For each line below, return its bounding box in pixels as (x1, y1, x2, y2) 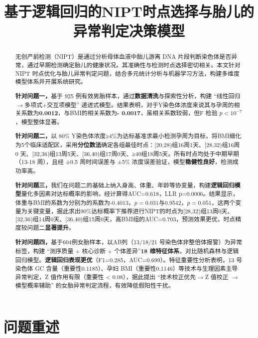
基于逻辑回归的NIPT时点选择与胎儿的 (4, 1, 254, 21)
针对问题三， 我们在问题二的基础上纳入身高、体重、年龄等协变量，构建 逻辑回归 (15, 180, 235, 189)
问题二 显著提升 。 (27, 223, 75, 232)
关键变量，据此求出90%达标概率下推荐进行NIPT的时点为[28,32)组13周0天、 (27, 206, 234, 215)
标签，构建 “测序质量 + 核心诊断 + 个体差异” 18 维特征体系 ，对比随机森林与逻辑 (15, 247, 239, 256)
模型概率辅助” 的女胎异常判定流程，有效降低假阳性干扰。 (15, 281, 174, 289)
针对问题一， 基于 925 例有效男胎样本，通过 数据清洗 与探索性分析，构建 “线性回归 (15, 91, 241, 100)
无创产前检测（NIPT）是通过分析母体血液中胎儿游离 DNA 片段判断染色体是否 (15, 52, 232, 61)
